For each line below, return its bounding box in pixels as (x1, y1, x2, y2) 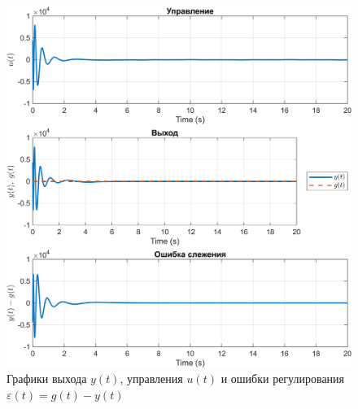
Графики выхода (7, 370, 87, 387)
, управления (120, 370, 183, 387)
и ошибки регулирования (220, 370, 345, 387)
